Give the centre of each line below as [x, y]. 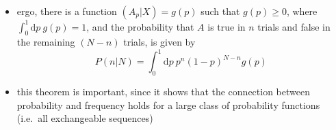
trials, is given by [159, 42]
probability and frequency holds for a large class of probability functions [168, 104]
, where [302, 11]
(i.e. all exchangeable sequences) [85, 118]
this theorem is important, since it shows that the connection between [163, 92]
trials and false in [294, 26]
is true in [227, 26]
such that [220, 11]
